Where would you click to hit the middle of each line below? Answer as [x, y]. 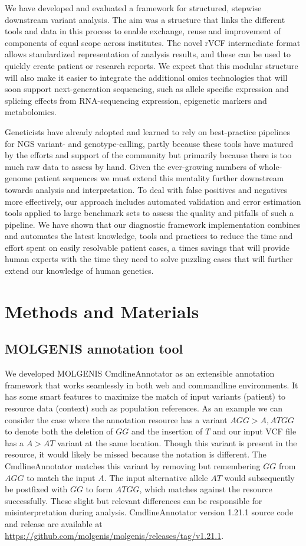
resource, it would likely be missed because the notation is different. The [136, 454]
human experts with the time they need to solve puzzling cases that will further [149, 259]
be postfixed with [36, 489]
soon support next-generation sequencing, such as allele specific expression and [147, 89]
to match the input [61, 477]
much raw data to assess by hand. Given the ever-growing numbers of [131, 166]
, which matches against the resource [206, 489]
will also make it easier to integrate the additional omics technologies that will [146, 77]
